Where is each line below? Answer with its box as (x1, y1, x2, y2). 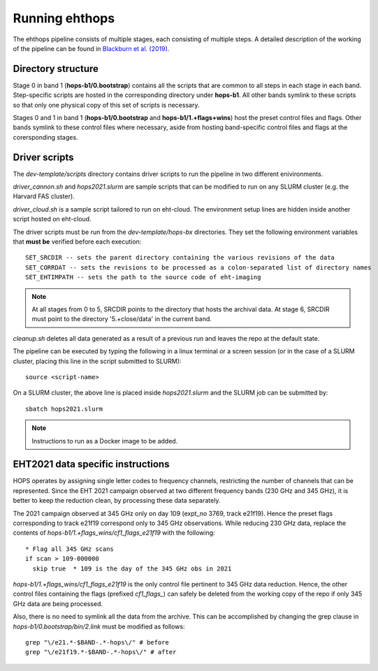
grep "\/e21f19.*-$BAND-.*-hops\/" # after (25, 648, 177, 656)
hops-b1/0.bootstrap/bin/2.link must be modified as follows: (13, 622, 185, 631)
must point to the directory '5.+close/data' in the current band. (31, 315, 212, 323)
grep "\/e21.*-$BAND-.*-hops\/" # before (25, 638, 169, 646)
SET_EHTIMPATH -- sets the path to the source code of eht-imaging (25, 273, 261, 281)
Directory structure (13, 63, 99, 75)
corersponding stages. (13, 133, 78, 141)
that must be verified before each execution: (13, 237, 142, 246)
